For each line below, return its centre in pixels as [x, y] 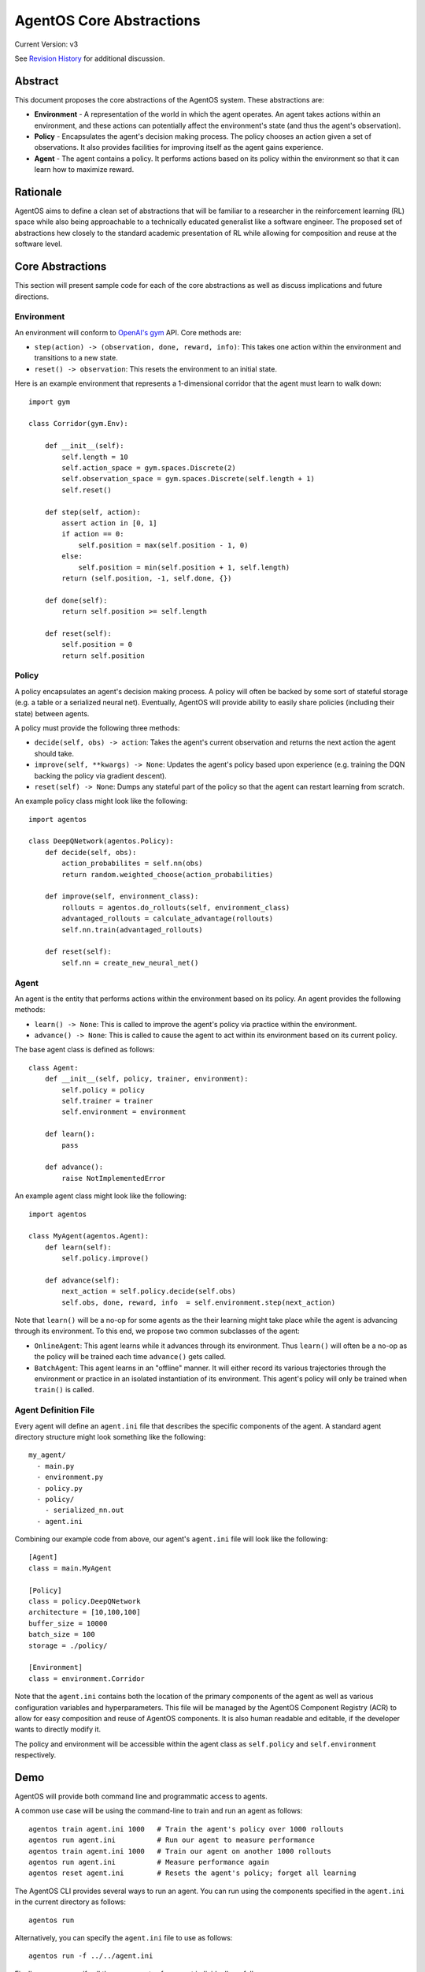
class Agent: [54, 1068]
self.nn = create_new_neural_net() [130, 963]
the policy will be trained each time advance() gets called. [130, 1357]
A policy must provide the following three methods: [97, 728]
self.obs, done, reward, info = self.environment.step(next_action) [199, 1302]
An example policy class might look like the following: [101, 801]
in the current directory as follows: [70, 1902]
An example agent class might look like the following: [100, 1196]
